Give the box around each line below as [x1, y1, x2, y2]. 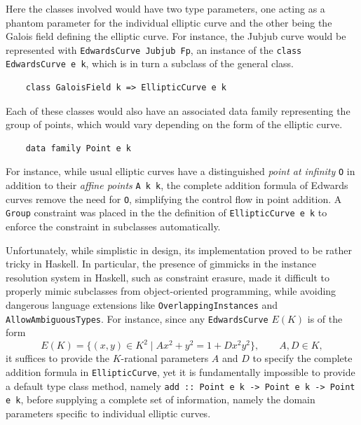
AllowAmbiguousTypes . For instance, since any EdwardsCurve [6, 311, 268, 326]
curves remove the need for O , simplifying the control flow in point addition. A [6, 191, 342, 206]
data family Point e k [25, 143, 131, 153]
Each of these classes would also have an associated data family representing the [6, 103, 350, 118]
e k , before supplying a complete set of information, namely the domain [6, 392, 315, 407]
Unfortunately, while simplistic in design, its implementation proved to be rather [6, 242, 353, 257]
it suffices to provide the [6, 351, 109, 365]
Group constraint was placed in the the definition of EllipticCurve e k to [6, 205, 327, 220]
